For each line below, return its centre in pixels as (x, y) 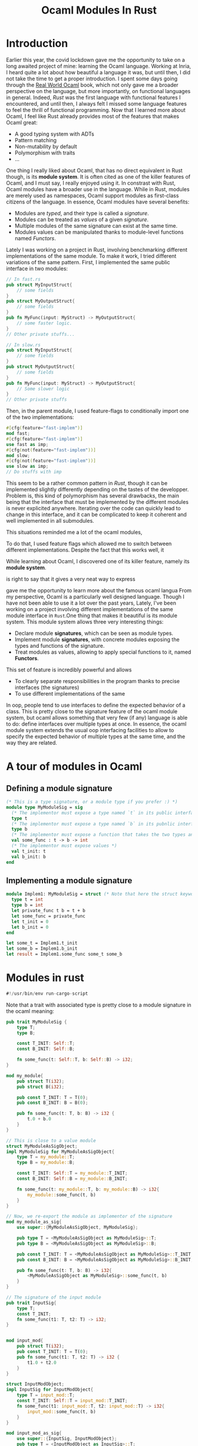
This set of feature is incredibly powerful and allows (69, 670)
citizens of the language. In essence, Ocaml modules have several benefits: (98, 202)
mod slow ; (18, 455)
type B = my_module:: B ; (46, 1163)
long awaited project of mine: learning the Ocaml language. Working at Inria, (99, 66)
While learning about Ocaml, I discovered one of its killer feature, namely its (98, 562)
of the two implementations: (40, 417)
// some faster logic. (44, 323)
